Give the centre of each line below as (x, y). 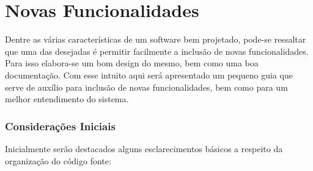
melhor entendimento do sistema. (67, 99)
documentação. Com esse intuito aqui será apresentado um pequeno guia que (149, 75)
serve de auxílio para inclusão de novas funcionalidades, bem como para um (146, 87)
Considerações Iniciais (60, 126)
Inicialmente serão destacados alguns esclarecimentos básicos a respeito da (144, 148)
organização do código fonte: (58, 160)
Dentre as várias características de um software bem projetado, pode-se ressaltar (156, 39)
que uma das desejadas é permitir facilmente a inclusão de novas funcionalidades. (157, 51)
